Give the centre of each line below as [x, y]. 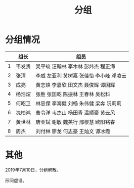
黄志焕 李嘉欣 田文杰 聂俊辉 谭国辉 [75, 85]
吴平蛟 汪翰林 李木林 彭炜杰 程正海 [75, 66]
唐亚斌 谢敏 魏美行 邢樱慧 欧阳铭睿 [75, 122]
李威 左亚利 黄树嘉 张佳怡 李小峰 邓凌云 [81, 76]
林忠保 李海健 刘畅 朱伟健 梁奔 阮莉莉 [78, 103]
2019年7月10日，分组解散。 [33, 170]
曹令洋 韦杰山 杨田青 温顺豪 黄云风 [75, 113]
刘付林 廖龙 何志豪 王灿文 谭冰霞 [73, 131]
